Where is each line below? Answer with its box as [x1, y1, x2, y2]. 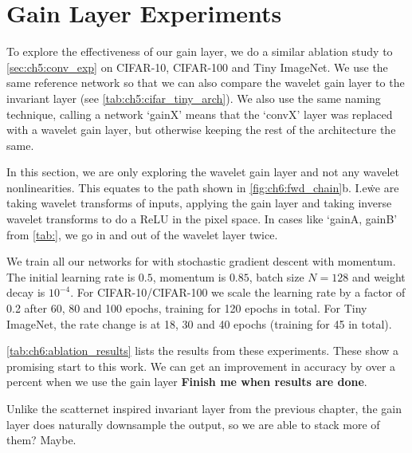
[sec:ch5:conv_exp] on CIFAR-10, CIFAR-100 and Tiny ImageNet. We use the [6, 58, 388, 75]
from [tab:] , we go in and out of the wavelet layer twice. [6, 226, 278, 242]
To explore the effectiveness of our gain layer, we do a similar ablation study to [6, 43, 393, 60]
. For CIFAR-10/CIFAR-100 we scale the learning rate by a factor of [70, 284, 406, 301]
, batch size [249, 268, 304, 285]
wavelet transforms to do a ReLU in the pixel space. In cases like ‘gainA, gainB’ [6, 211, 398, 227]
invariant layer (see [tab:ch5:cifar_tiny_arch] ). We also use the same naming [6, 89, 381, 106]
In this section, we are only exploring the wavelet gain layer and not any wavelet [6, 163, 399, 180]
